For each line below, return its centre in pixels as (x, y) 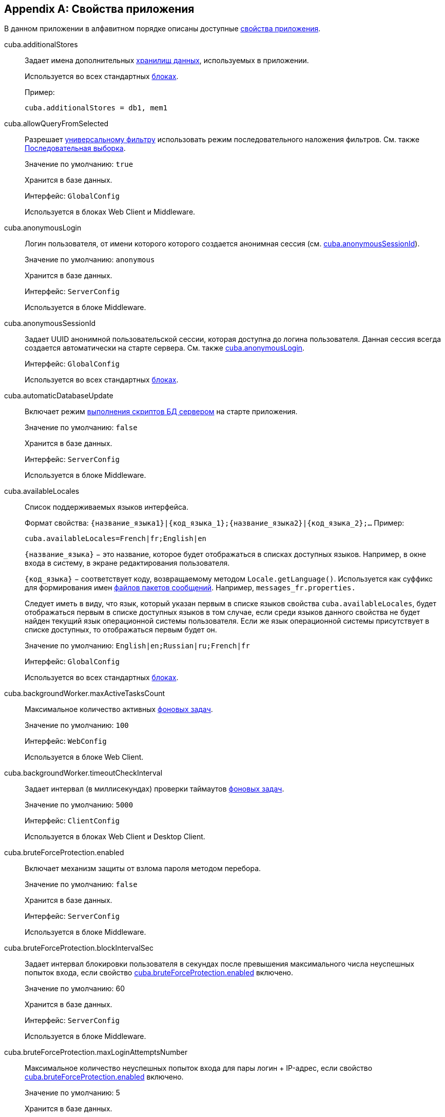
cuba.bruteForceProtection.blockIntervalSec (79, 948)
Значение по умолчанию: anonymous (90, 260)
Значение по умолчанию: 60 (75, 989)
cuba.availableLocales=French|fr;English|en (116, 539)
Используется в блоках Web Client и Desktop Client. (115, 837)
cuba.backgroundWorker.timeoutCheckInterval (83, 773)
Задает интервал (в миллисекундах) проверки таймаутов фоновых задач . (154, 789)
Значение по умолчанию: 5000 (79, 805)
